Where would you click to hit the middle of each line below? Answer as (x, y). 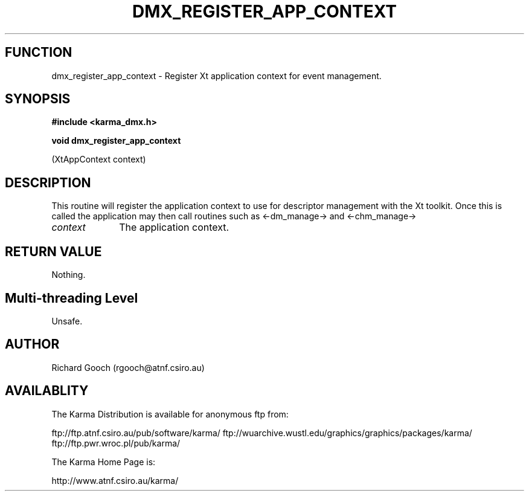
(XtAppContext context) (99, 159)
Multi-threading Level (72, 298)
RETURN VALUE (53, 251)
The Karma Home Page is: (104, 462)
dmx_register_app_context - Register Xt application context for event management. (216, 76)
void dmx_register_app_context (116, 141)
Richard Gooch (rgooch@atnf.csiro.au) (128, 367)
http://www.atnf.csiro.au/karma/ (115, 480)
